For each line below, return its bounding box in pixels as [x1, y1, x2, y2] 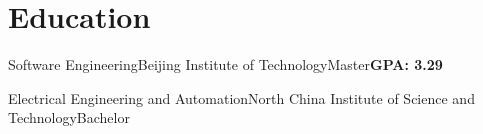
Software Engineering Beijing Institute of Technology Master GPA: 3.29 [8, 54, 443, 75]
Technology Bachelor [8, 107, 130, 128]
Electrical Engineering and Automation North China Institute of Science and [8, 87, 475, 108]
